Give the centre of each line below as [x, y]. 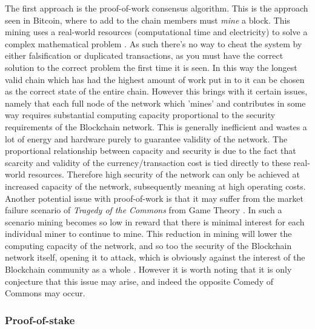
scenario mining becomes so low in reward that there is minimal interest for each [155, 221]
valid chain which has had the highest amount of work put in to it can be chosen [155, 79]
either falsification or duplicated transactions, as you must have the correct [144, 55]
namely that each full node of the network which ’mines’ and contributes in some [155, 103]
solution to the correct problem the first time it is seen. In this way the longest [151, 67]
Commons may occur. [45, 293]
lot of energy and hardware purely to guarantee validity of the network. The [146, 138]
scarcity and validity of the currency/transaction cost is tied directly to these [148, 162]
